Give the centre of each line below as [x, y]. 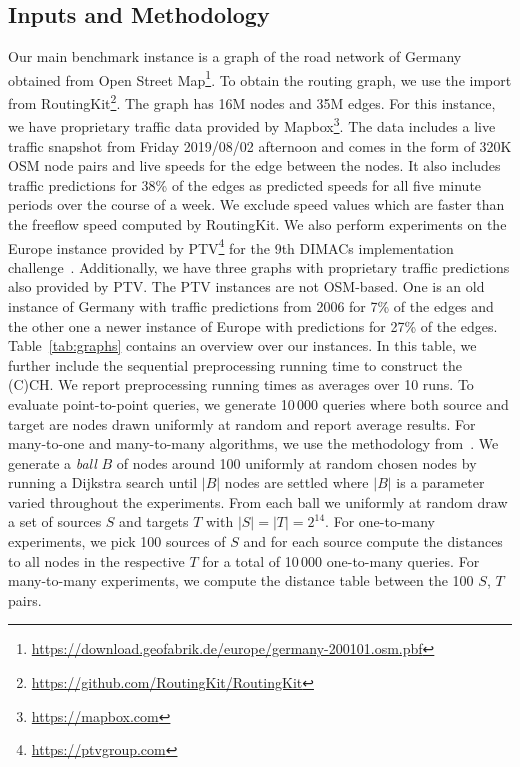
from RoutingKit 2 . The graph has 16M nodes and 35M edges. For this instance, [252, 101]
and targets [154, 521]
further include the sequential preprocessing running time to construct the [235, 364]
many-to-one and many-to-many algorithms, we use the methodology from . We [253, 443]
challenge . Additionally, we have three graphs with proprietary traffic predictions [259, 266]
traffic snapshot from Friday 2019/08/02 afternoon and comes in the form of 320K [260, 145]
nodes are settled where [296, 482]
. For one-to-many [380, 521]
